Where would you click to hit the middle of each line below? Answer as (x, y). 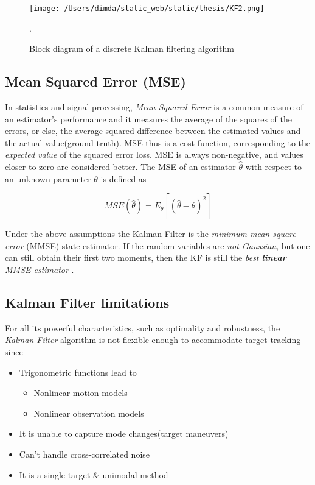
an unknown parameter (48, 178)
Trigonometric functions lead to (78, 372)
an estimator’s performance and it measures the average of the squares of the (148, 119)
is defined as (123, 178)
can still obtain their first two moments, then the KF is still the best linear (146, 257)
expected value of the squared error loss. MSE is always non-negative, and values (154, 154)
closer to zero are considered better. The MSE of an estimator (120, 167)
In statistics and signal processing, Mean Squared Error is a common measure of (154, 107)
